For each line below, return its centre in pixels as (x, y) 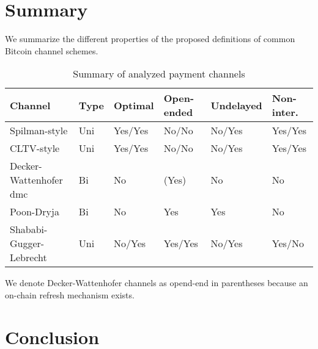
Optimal (134, 105)
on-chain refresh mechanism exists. (70, 294)
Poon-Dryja (35, 212)
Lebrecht (28, 257)
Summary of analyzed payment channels (159, 74)
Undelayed (236, 105)
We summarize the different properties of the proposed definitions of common (150, 39)
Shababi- (29, 229)
